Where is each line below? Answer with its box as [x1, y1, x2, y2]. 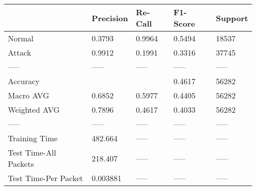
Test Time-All [8, 147, 56, 158]
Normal [8, 32, 34, 44]
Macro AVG [8, 90, 49, 101]
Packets [8, 158, 34, 169]
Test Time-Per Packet [8, 172, 83, 184]
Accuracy [8, 75, 40, 87]
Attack [8, 47, 32, 58]
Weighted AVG [8, 104, 60, 115]
